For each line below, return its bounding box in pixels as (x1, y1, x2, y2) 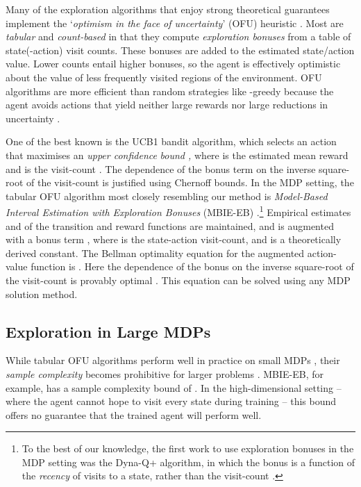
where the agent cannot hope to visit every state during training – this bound (6, 394, 337, 408)
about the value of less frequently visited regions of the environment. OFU (6, 69, 322, 84)
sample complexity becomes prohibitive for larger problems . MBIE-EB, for (6, 366, 324, 381)
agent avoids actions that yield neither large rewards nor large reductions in (6, 97, 328, 112)
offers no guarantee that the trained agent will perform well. (6, 407, 262, 422)
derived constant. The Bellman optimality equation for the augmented (6, 245, 305, 260)
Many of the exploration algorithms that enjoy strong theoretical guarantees (6, 2, 330, 16)
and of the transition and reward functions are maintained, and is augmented (6, 218, 334, 233)
